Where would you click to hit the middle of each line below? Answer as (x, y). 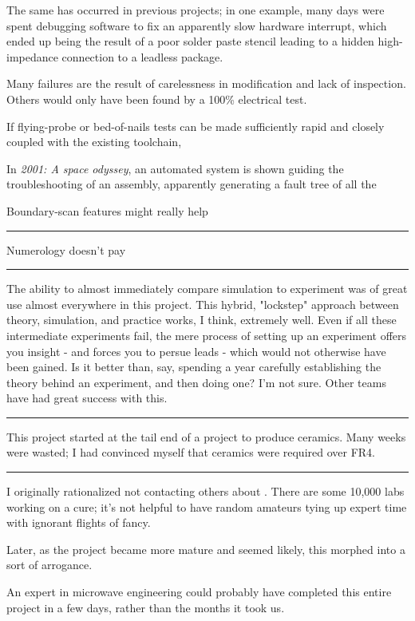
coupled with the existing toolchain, (94, 142)
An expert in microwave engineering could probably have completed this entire (199, 592)
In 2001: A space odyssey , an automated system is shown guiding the (175, 168)
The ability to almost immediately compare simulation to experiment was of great (207, 289)
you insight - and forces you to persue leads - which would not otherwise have (196, 351)
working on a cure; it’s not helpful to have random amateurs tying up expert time (207, 506)
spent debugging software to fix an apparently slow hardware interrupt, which (197, 25)
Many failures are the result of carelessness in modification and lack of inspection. (206, 83)
